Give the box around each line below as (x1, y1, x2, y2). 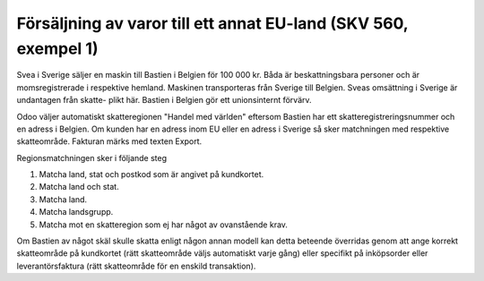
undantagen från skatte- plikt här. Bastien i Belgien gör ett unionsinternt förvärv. (16, 95, 313, 106)
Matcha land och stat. (39, 182, 120, 192)
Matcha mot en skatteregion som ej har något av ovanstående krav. (39, 219, 289, 230)
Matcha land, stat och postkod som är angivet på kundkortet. (39, 169, 264, 180)
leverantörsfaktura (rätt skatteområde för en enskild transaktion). (16, 260, 256, 271)
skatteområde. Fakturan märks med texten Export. (16, 136, 202, 147)
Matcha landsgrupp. (39, 207, 114, 217)
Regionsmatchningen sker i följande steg (16, 152, 168, 163)
